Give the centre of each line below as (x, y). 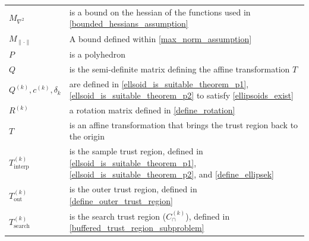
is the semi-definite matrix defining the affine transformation (179, 69)
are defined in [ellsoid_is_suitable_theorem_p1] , (159, 83)
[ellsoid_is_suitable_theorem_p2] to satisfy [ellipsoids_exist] (181, 95)
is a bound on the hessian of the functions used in (160, 12)
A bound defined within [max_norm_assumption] (160, 39)
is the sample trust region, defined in (136, 151)
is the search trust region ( (118, 216)
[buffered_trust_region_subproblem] (137, 228)
